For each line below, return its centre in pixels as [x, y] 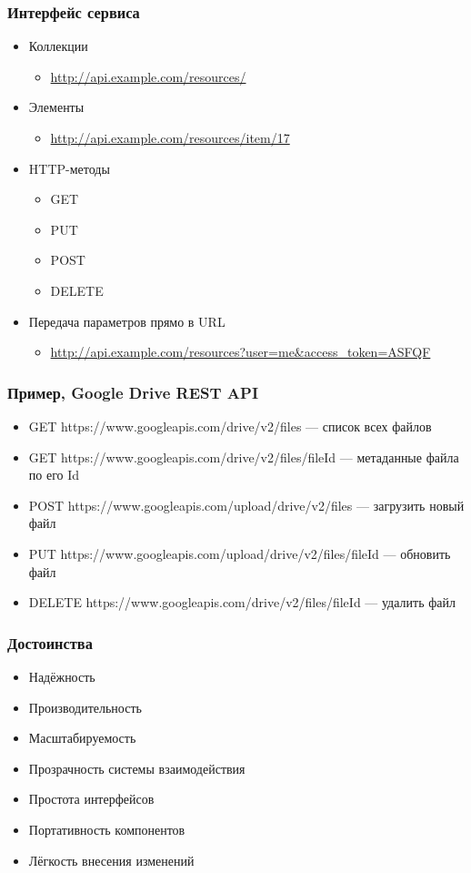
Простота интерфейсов [91, 799]
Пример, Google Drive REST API [133, 392]
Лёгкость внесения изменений [111, 860]
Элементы [56, 107]
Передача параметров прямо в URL [127, 321]
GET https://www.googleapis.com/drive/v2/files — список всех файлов [230, 426]
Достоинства [50, 642]
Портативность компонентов [107, 829]
